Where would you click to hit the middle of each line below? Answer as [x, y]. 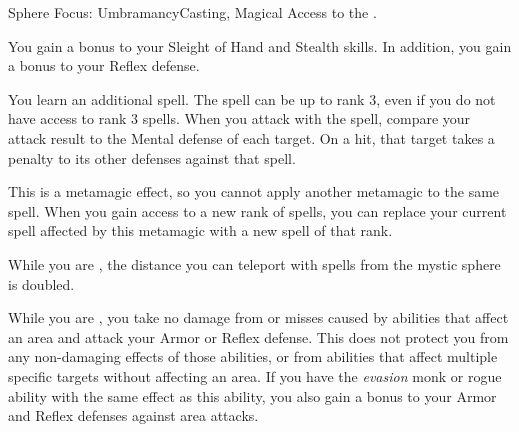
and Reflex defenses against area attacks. [133, 415]
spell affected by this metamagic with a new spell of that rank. [200, 230]
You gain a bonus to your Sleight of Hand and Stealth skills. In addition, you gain [260, 45]
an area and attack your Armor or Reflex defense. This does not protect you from [258, 336]
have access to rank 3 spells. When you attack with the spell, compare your [239, 118]
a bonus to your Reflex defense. [104, 65]
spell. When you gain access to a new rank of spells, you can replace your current [257, 210]
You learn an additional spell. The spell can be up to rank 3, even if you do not [252, 98]
